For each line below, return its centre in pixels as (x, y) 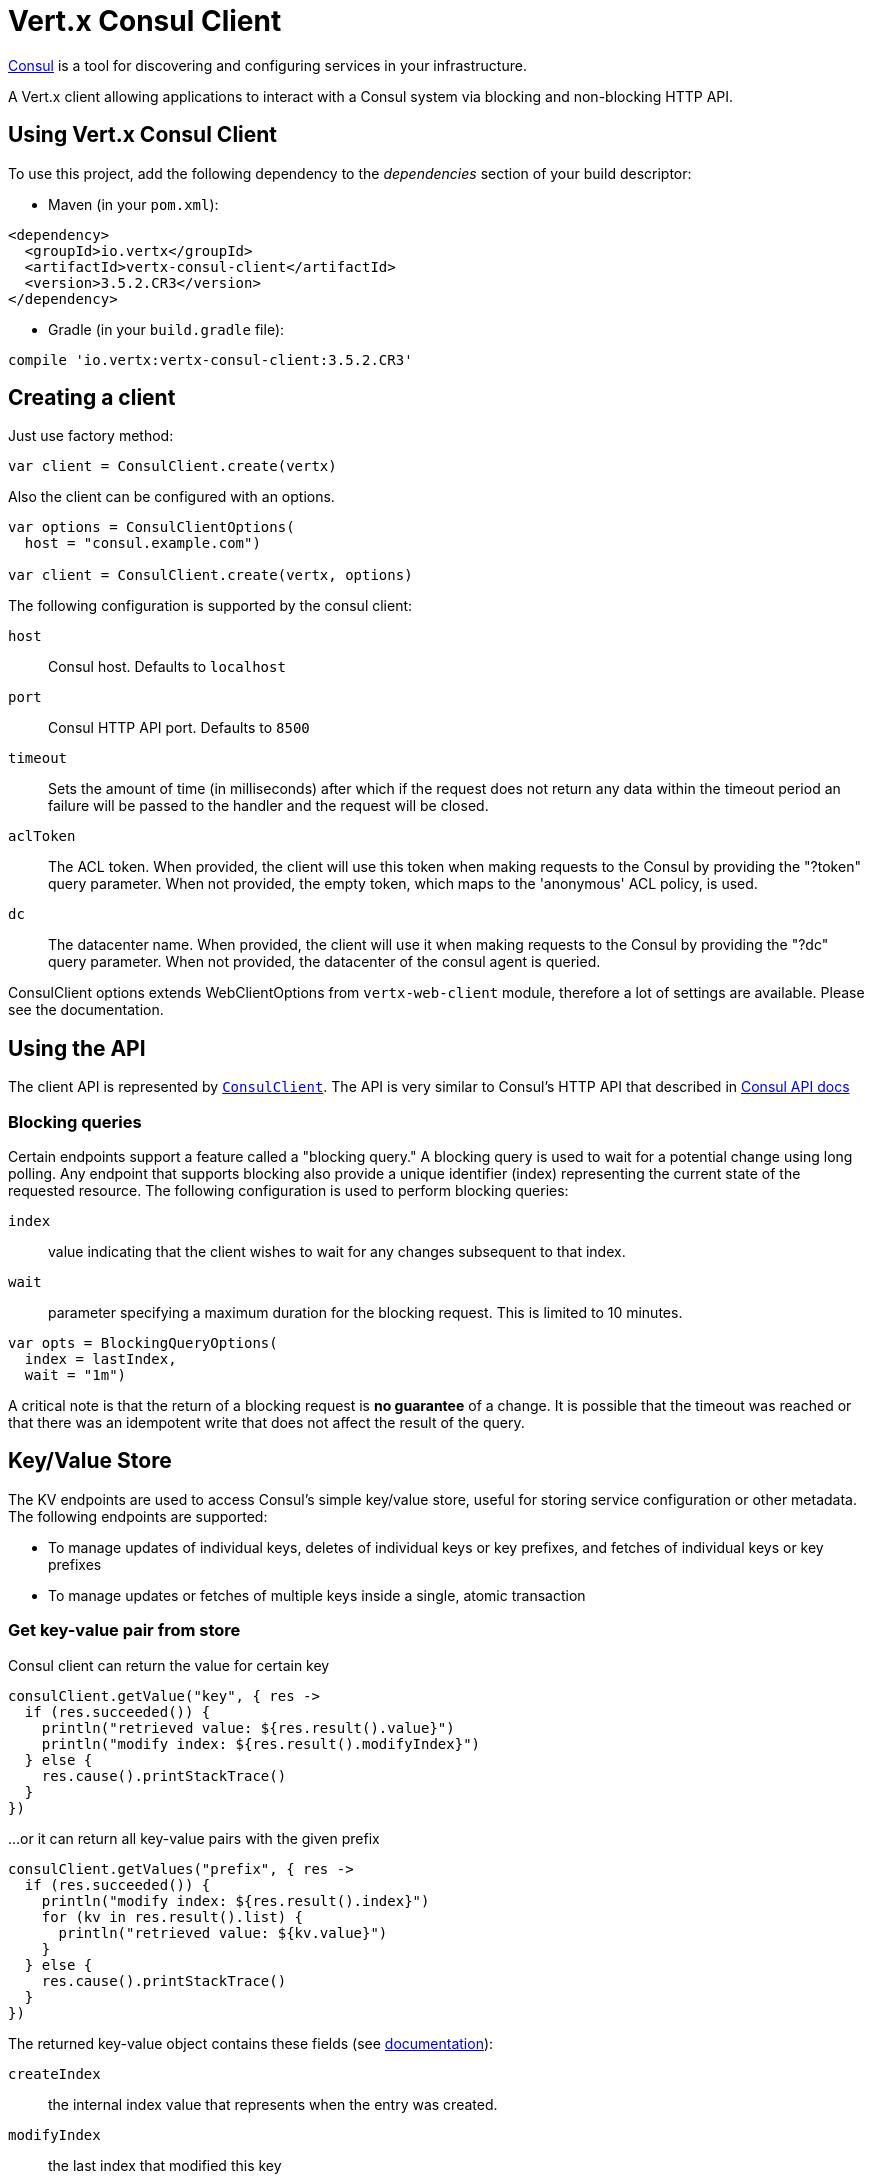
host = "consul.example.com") (142, 543)
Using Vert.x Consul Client (143, 135)
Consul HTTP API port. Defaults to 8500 (179, 728)
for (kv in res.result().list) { (172, 1916)
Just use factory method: (91, 436)
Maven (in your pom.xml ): (133, 204)
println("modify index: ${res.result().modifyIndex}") (261, 1743)
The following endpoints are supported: (138, 1516)
